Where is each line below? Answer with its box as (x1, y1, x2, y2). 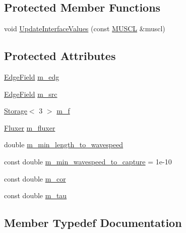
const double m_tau (4, 190, 67, 201)
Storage (4, 105, 27, 116)
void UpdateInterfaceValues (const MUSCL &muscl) (4, 23, 165, 34)
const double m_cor (4, 173, 66, 184)
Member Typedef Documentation (4, 215, 182, 230)
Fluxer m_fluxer (4, 122, 55, 133)
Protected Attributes (4, 48, 116, 64)
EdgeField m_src (4, 88, 57, 99)
